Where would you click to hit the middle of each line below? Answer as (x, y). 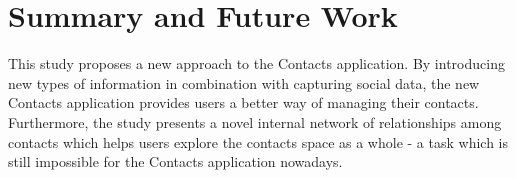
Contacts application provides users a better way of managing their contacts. (243, 102)
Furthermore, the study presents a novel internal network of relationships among (255, 121)
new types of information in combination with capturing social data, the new (244, 82)
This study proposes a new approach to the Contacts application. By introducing (256, 63)
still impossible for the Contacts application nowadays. (175, 161)
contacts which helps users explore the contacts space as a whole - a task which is (258, 141)
